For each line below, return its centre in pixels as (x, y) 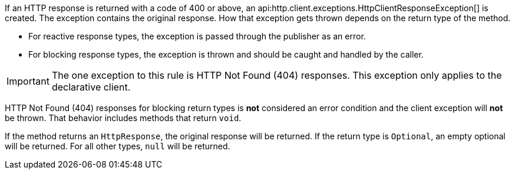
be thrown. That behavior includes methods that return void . (123, 118)
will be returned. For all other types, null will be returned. (118, 146)
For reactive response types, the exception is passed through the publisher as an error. (197, 36)
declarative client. (91, 87)
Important (28, 81)
